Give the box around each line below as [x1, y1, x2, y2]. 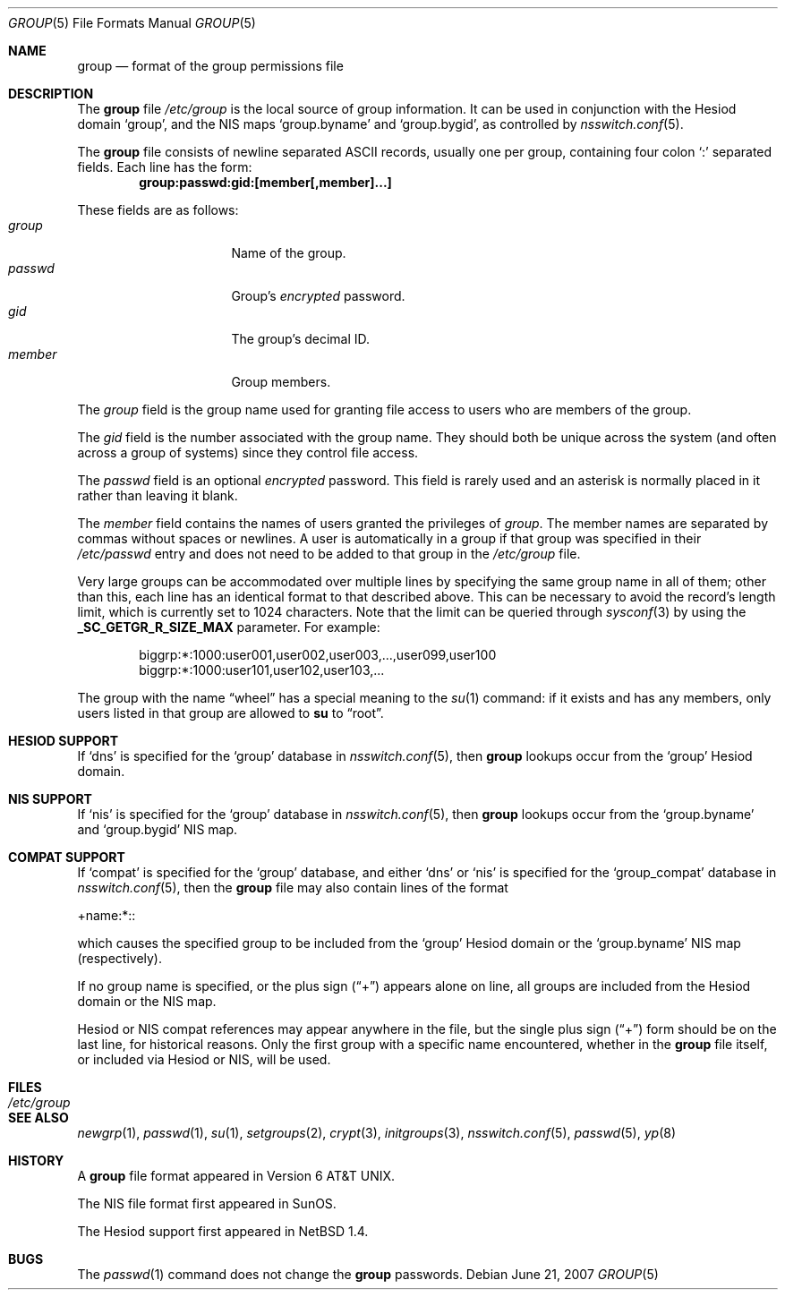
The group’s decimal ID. [231, 331, 371, 346]
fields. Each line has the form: [77, 159, 252, 175]
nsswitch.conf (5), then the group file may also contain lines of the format [77, 880, 508, 895]
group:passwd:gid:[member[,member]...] [139, 175, 392, 190]
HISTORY [8, 1153, 64, 1168]
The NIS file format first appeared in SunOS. [77, 1196, 337, 1211]
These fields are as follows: [77, 202, 239, 218]
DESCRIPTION [8, 86, 94, 101]
